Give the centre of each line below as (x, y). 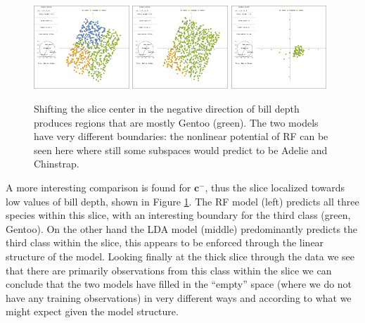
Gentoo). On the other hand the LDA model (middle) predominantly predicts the (182, 228)
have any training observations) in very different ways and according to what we (179, 297)
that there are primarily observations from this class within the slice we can (169, 270)
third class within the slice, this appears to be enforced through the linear (165, 242)
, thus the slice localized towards (275, 187)
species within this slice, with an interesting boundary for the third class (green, (178, 215)
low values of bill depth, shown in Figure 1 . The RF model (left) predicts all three (182, 201)
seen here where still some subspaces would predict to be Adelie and (181, 150)
